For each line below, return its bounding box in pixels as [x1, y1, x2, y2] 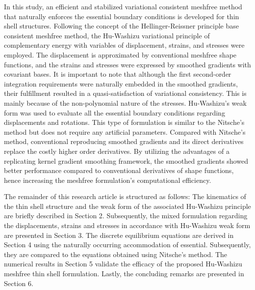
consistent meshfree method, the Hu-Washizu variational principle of [4, 30, 210, 40]
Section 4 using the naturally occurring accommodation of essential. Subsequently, [4, 239, 251, 250]
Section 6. [4, 278, 33, 288]
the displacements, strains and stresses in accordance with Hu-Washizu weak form [4, 220, 251, 231]
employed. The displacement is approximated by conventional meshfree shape [4, 49, 237, 59]
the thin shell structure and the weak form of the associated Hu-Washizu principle [4, 201, 251, 211]
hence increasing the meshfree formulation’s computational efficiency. [4, 174, 211, 185]
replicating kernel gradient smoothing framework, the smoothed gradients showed [4, 155, 248, 166]
